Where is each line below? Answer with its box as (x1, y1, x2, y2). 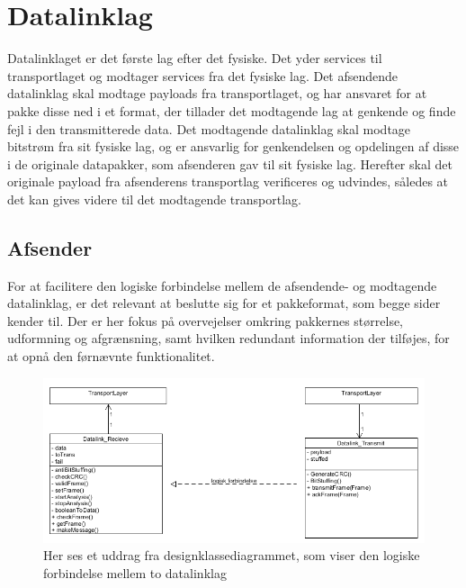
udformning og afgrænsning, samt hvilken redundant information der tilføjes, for (7, 329, 450, 348)
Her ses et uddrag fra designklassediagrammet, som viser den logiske (43, 546, 420, 565)
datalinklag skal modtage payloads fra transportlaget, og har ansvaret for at (7, 84, 427, 103)
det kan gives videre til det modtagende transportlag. (7, 189, 301, 208)
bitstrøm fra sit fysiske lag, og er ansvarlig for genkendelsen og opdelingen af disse (7, 137, 460, 156)
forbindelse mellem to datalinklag (43, 564, 227, 583)
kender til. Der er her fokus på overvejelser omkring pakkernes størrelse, (7, 311, 404, 330)
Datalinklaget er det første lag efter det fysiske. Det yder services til (7, 49, 382, 68)
